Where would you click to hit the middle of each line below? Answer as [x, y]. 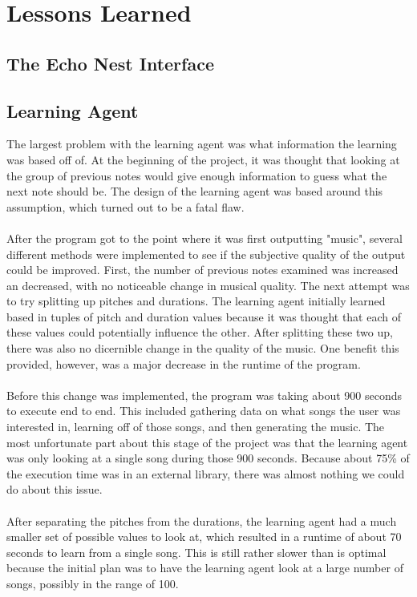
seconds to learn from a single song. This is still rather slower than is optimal [196, 552]
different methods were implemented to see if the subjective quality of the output [206, 254]
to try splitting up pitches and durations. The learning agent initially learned [196, 301]
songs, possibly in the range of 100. [93, 583]
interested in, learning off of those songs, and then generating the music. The [196, 427]
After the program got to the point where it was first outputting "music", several [205, 238]
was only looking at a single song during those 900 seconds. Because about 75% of [208, 458]
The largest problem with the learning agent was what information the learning [202, 144]
